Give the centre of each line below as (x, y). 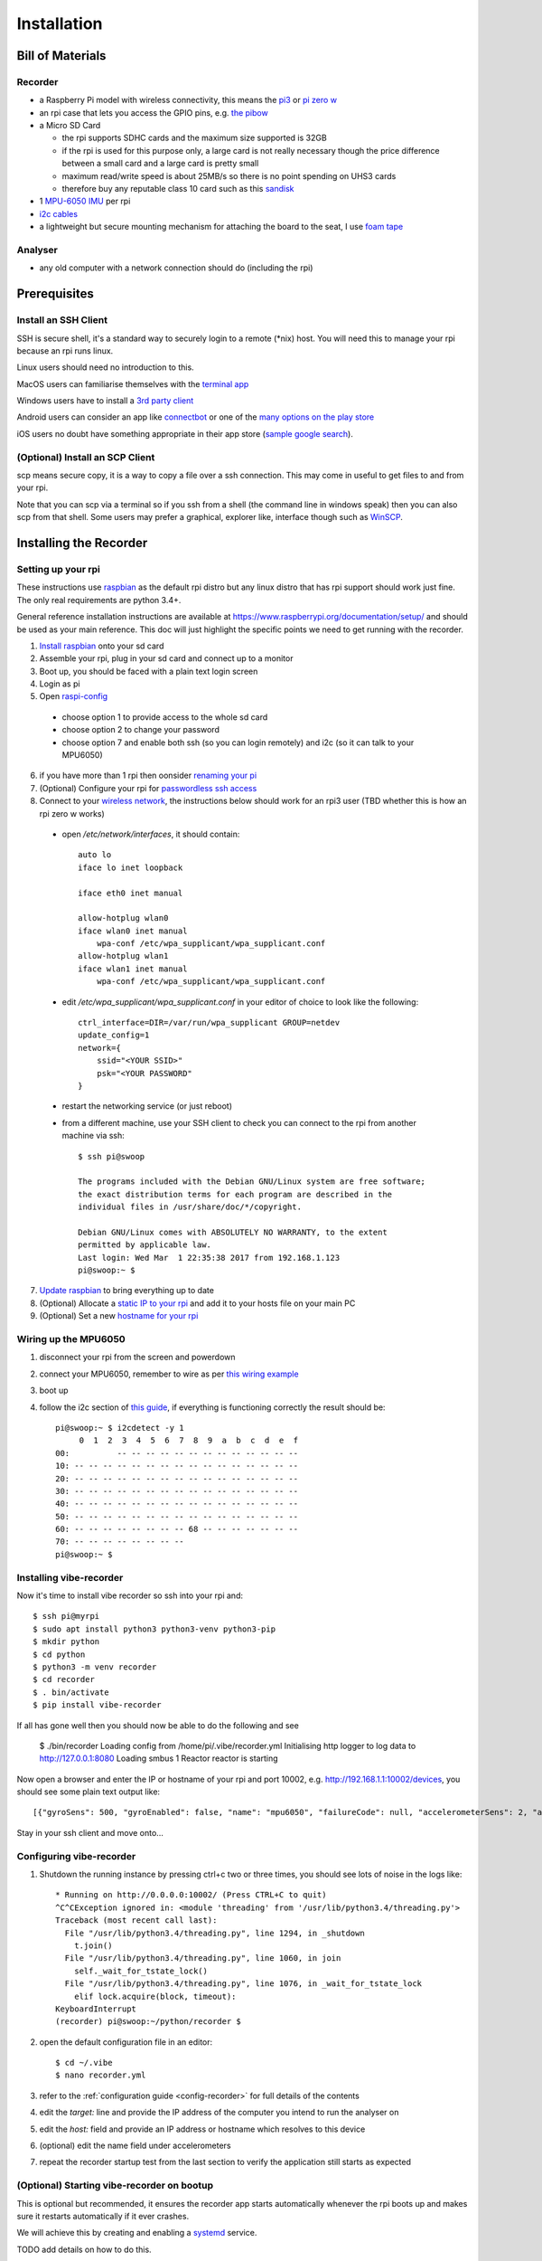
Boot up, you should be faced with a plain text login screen (149, 671)
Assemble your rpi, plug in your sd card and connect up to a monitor (166, 658)
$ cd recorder (64, 1679)
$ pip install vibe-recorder (97, 1705)
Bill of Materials (61, 56)
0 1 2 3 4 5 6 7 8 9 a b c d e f (188, 1441)
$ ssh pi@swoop (112, 1156)
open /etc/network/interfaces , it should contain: (151, 834)
